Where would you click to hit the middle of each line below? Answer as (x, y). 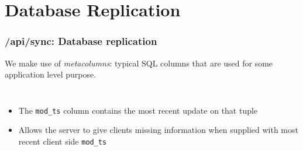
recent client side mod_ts (63, 141)
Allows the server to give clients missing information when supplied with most (158, 130)
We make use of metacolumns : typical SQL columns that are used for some (139, 63)
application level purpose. (51, 74)
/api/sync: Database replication (81, 41)
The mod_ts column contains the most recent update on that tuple (138, 110)
